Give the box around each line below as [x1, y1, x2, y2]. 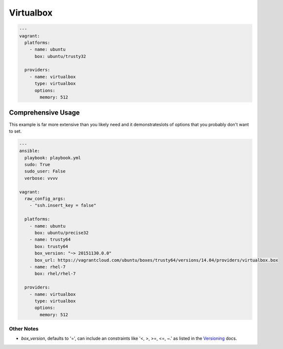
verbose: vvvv [24, 175, 58, 181]
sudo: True [24, 162, 51, 168]
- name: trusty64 [29, 237, 71, 242]
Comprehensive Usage [9, 109, 80, 117]
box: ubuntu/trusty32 [35, 54, 86, 59]
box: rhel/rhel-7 [35, 271, 76, 276]
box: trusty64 [35, 244, 68, 249]
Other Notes [9, 326, 39, 332]
